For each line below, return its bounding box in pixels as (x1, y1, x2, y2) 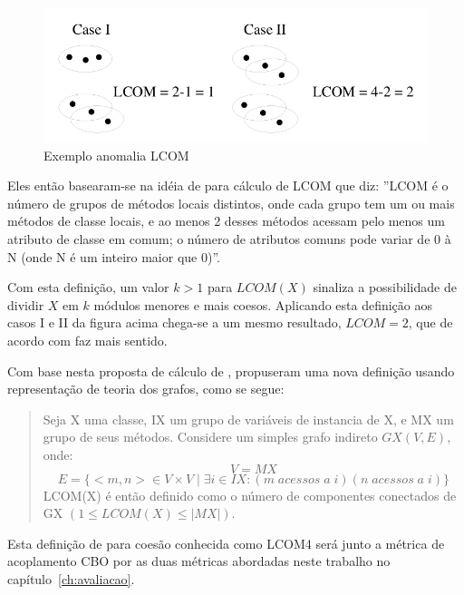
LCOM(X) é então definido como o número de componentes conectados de (43, 485, 457, 504)
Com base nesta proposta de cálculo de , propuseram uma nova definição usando (7, 361, 455, 380)
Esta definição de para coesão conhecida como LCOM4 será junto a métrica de (7, 533, 445, 552)
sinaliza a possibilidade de (313, 278, 457, 297)
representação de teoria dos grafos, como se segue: (7, 379, 285, 398)
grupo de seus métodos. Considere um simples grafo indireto (43, 427, 378, 446)
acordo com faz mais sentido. (7, 330, 168, 349)
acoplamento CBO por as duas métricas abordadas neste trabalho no (7, 551, 391, 571)
